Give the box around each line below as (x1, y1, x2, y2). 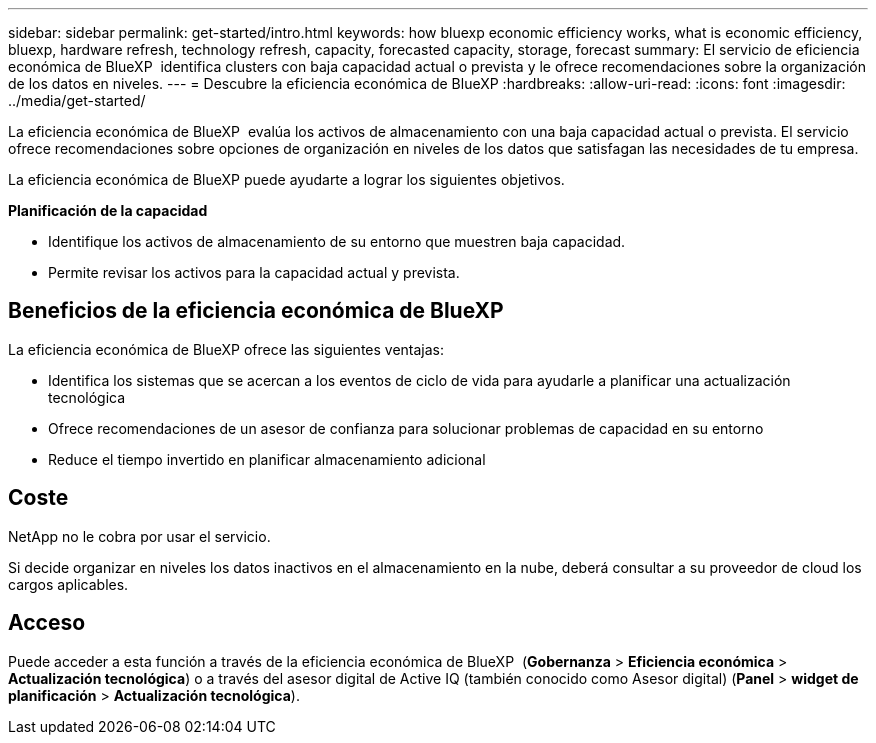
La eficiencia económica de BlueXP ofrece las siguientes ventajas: (8, 340, 445, 358)
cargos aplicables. (8, 575, 129, 593)
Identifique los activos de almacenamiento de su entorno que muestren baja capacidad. (48, 233, 626, 250)
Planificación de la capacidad (8, 202, 208, 219)
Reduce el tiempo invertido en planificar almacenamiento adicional (48, 450, 486, 468)
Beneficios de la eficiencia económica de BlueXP (8, 298, 504, 324)
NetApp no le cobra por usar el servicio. (8, 527, 271, 545)
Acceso (8, 610, 86, 636)
